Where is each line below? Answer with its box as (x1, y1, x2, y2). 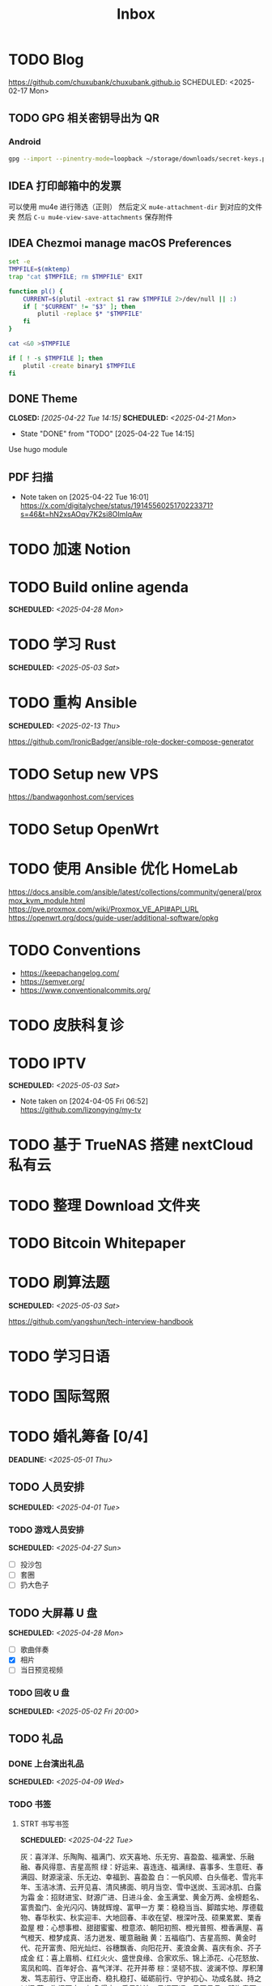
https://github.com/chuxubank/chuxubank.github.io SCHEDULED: (8, 77, 228, 87)
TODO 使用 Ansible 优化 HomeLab (8, 860, 239, 878)
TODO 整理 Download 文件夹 (8, 1196, 201, 1215)
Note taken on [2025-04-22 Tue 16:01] (19, 492, 150, 502)
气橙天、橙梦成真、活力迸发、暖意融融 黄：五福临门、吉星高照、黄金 (19, 1933, 249, 1942)
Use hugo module (8, 445, 68, 455)
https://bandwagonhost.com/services (8, 792, 134, 802)
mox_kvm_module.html (8, 896, 86, 906)
